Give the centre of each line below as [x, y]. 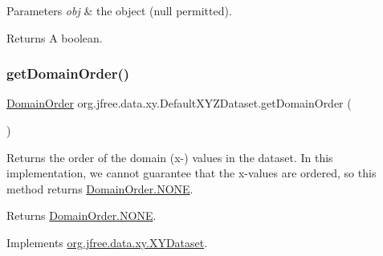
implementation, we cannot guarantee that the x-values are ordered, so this [191, 173]
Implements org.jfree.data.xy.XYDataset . [107, 242]
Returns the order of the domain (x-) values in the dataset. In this [170, 157]
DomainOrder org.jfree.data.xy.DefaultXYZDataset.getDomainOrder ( [179, 103]
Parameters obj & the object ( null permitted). [119, 10]
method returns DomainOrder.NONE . [100, 188]
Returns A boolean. [55, 37]
